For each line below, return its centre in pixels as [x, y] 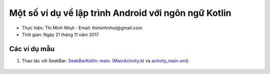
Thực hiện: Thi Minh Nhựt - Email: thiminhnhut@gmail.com [82, 28]
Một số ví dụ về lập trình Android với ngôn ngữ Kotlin [120, 13]
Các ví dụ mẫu [32, 49]
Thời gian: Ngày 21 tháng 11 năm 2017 [60, 34]
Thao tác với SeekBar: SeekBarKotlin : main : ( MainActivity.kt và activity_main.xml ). [106, 61]
